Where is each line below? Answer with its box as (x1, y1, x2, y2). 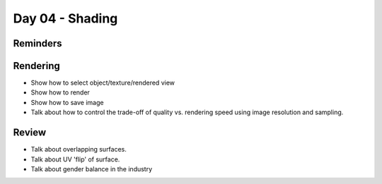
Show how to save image (30, 98, 104, 106)
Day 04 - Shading (13, 11, 118, 26)
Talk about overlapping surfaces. (30, 145, 127, 154)
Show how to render (30, 88, 90, 97)
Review (13, 127, 47, 139)
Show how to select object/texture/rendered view (30, 78, 175, 87)
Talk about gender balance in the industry (30, 164, 153, 173)
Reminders (13, 37, 63, 49)
